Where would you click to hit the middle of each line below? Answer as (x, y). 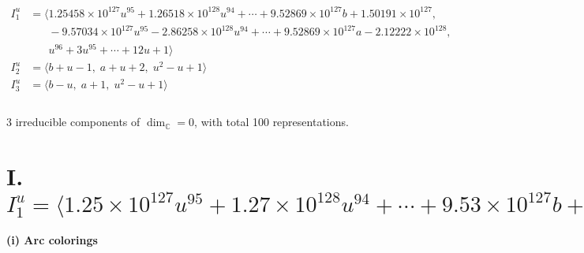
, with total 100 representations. (271, 122)
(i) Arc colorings (52, 240)
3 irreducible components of (73, 122)
